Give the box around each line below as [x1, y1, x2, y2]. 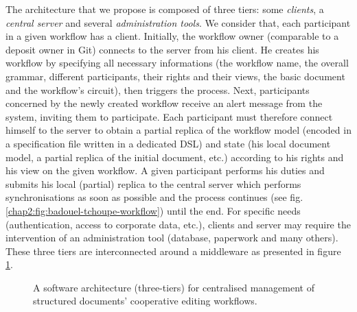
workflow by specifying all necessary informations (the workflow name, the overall [5, 56, 349, 70]
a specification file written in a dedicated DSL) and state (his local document [5, 136, 331, 150]
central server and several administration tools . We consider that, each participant [5, 15, 351, 29]
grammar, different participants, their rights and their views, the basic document [5, 69, 345, 83]
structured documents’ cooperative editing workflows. [33, 293, 257, 308]
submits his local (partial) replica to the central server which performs [5, 176, 301, 191]
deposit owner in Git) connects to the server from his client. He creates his [5, 42, 319, 56]
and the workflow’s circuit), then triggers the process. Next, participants [5, 82, 310, 97]
